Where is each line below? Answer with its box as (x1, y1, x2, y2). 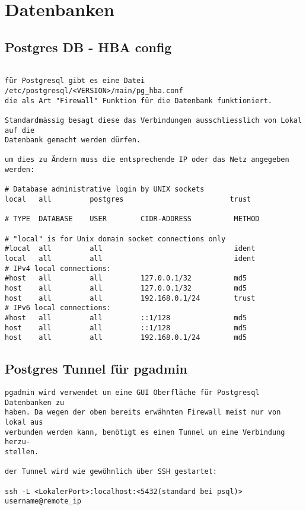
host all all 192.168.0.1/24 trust (5, 294, 256, 302)
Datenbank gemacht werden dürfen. (5, 136, 141, 145)
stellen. (5, 448, 39, 457)
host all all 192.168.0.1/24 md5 (5, 333, 247, 342)
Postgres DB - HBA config (5, 37, 172, 56)
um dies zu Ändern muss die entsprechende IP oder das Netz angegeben (5, 155, 289, 164)
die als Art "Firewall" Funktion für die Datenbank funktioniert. (5, 96, 273, 105)
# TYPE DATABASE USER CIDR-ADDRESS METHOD (5, 215, 260, 224)
